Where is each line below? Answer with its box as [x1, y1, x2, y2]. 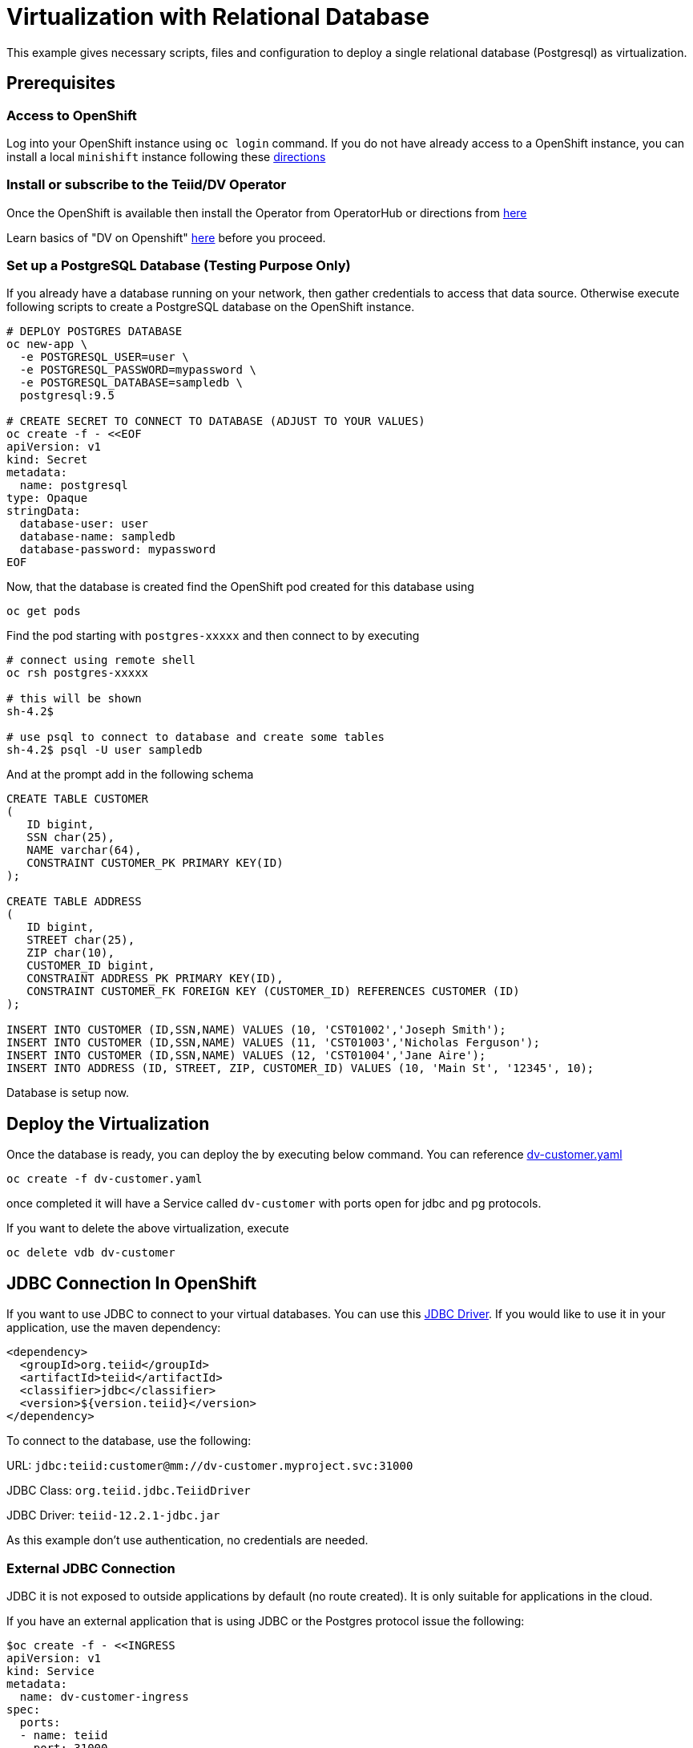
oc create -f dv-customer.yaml [6, 1172, 203, 1186]
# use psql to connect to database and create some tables [6, 730, 385, 744]
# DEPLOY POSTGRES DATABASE [6, 325, 183, 338]
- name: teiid [19, 1728, 108, 1742]
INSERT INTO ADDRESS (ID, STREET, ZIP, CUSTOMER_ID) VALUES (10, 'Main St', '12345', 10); [6, 1062, 594, 1075]
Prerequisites [6, 73, 115, 94]
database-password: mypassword [19, 543, 216, 556]
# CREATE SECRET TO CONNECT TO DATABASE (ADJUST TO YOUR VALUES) [6, 415, 425, 428]
